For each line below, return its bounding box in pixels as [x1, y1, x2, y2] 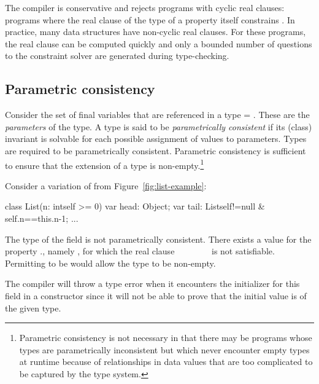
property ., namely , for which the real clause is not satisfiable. [5, 245, 275, 257]
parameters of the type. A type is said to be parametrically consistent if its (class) [5, 120, 312, 133]
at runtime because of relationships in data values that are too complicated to [19, 355, 313, 368]
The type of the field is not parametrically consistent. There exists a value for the [5, 232, 312, 245]
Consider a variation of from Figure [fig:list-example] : [5, 179, 207, 192]
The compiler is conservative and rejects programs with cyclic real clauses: [5, 1, 285, 14]
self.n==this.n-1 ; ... [5, 211, 79, 224]
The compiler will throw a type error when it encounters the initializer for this [5, 277, 300, 290]
